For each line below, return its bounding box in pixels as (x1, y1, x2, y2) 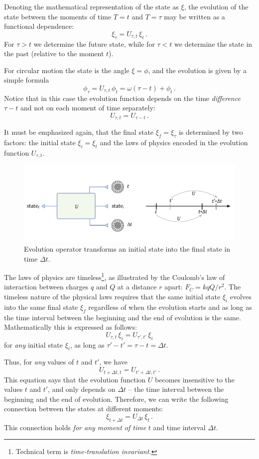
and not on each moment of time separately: (20, 102, 155, 113)
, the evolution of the (184, 1, 249, 11)
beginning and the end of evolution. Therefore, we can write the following (4, 393, 229, 404)
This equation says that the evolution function (4, 374, 146, 384)
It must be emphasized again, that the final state (4, 127, 154, 137)
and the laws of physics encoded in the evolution (100, 137, 248, 148)
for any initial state (4, 339, 63, 350)
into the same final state (4, 301, 78, 312)
